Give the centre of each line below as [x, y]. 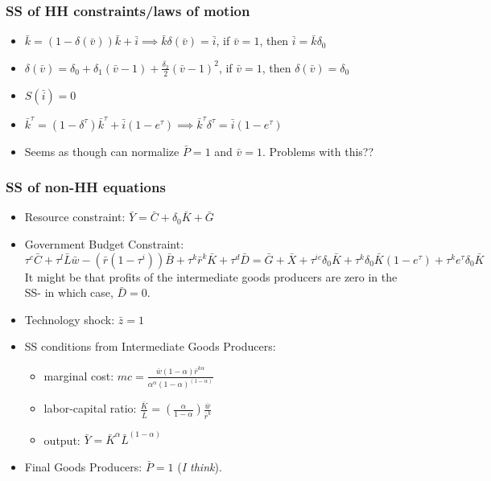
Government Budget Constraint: [104, 244]
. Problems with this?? [318, 151]
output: [62, 440]
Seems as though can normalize [102, 151]
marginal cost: [79, 375]
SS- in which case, [69, 292]
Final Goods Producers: [83, 466]
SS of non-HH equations [86, 187]
